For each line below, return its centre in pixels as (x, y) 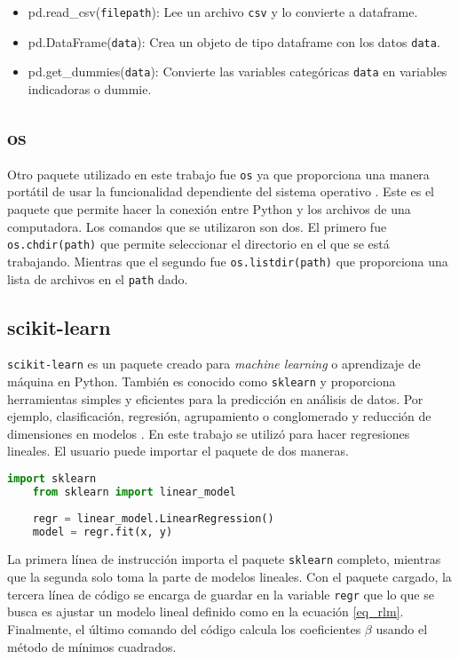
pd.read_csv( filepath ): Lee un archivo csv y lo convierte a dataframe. (223, 12)
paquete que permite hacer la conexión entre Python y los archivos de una (209, 209)
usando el (402, 628)
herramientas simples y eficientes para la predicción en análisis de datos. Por (215, 398)
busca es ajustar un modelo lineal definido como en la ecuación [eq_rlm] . (206, 611)
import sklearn (52, 479)
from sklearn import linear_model (134, 492)
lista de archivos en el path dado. (98, 278)
